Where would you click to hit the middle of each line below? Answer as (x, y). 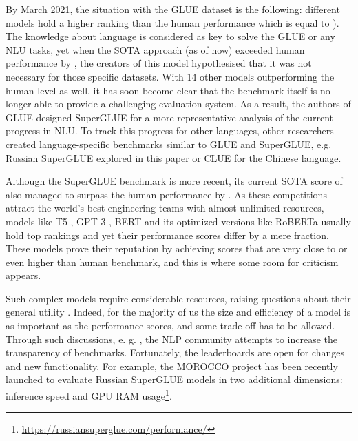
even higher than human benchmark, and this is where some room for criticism (172, 261)
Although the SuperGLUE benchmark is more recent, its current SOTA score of (174, 181)
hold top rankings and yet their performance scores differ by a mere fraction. (167, 235)
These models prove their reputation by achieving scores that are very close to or (177, 248)
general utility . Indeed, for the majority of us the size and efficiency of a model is (178, 312)
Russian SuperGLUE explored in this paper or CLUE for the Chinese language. (173, 157)
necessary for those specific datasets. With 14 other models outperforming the (170, 76)
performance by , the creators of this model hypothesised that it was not (159, 63)
